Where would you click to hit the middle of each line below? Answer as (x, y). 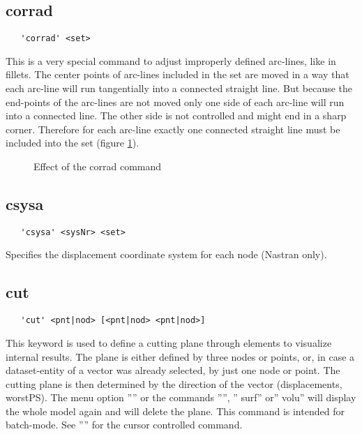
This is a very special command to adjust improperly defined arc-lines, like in (171, 60)
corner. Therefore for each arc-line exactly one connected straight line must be (173, 129)
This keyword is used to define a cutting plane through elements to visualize (169, 342)
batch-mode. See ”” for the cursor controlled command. (124, 425)
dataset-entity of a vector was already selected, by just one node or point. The (173, 370)
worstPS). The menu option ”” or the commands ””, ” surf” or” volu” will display (181, 397)
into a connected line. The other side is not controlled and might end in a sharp (176, 115)
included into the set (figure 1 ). (73, 143)
